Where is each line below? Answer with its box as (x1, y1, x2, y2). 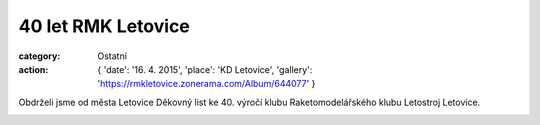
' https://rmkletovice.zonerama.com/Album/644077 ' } (97, 78, 316, 90)
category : (18, 50, 61, 62)
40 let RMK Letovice (18, 15, 190, 37)
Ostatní (97, 50, 127, 62)
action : (18, 63, 49, 75)
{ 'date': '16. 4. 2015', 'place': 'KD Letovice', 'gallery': (97, 63, 313, 75)
